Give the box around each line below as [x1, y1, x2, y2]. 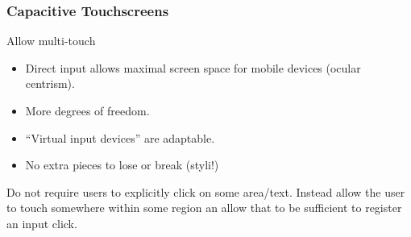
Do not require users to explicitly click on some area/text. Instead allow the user [6, 183, 405, 200]
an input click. [6, 214, 77, 231]
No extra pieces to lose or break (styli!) [25, 156, 219, 173]
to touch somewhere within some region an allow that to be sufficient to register [6, 199, 402, 216]
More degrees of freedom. [25, 102, 150, 118]
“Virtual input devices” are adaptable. [25, 129, 215, 146]
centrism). [25, 75, 75, 92]
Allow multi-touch [6, 32, 96, 49]
